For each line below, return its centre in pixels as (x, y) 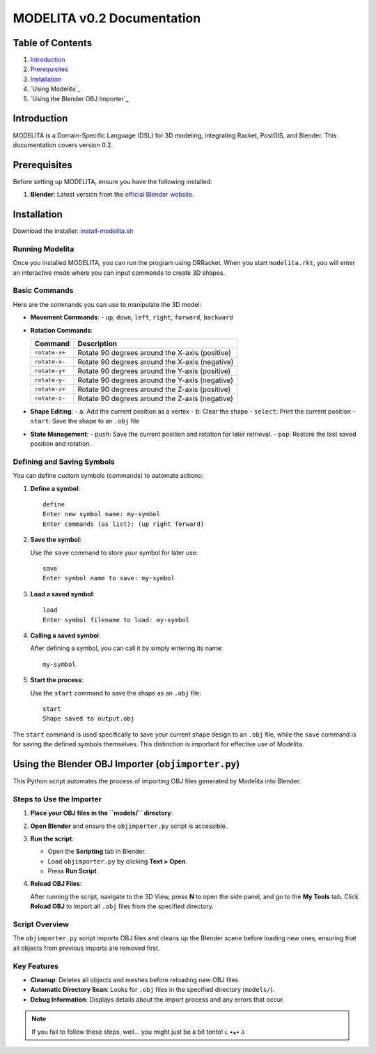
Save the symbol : (56, 540)
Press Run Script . (73, 871)
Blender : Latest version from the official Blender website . (112, 195)
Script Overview (41, 924)
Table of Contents (53, 43)
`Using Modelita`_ (55, 89)
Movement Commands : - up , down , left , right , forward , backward (132, 317)
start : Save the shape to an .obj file (85, 421)
